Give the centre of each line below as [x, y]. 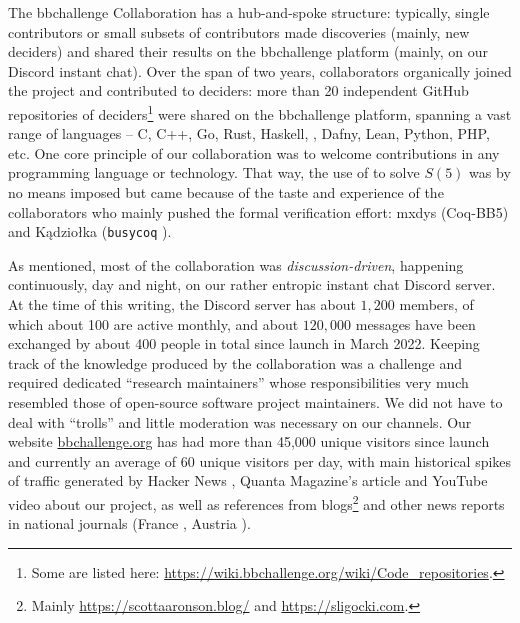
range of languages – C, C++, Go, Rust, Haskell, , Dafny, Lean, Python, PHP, [249, 133]
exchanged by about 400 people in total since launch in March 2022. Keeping [244, 343]
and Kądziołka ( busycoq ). [90, 231]
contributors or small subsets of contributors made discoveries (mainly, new [239, 31]
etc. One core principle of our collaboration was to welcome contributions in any [254, 152]
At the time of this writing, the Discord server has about [182, 304]
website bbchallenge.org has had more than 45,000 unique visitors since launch [249, 441]
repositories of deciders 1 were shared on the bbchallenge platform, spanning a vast [260, 112]
